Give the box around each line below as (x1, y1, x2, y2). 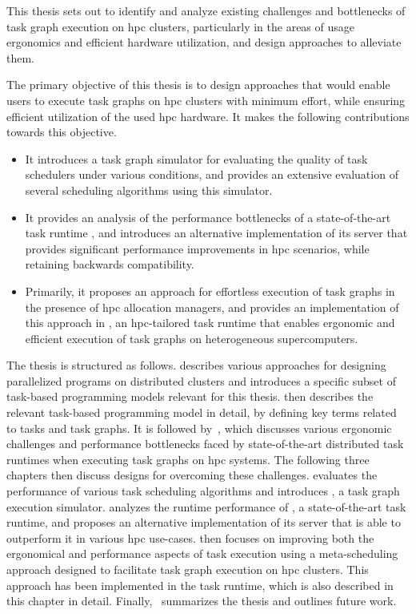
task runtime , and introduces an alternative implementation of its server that (25, 224, 408, 241)
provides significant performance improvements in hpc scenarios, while (25, 240, 370, 257)
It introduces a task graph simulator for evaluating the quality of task (25, 150, 368, 167)
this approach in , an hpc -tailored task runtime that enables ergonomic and (25, 314, 395, 331)
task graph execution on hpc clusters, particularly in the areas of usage (6, 18, 354, 34)
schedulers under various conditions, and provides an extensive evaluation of (25, 166, 398, 183)
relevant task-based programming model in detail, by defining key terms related (6, 404, 397, 421)
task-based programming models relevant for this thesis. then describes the (6, 388, 374, 405)
